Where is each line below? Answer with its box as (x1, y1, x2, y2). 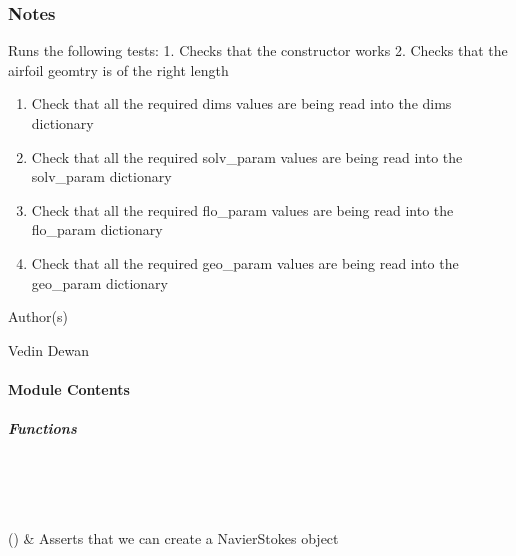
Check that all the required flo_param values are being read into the (31, 199, 454, 220)
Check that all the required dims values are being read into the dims (31, 93, 452, 114)
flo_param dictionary (31, 219, 163, 240)
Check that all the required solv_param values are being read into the (31, 146, 463, 167)
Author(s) (8, 306, 69, 327)
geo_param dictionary (31, 272, 169, 293)
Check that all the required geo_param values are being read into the (31, 252, 459, 273)
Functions (8, 418, 77, 439)
